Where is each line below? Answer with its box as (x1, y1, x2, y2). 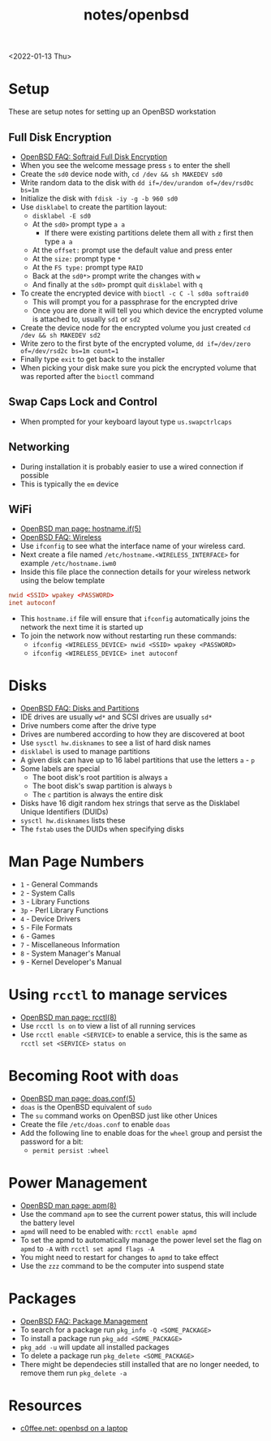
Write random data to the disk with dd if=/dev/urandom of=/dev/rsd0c (19, 177, 254, 188)
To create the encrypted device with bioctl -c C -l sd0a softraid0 (19, 288, 249, 298)
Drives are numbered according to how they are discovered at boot (19, 729, 245, 740)
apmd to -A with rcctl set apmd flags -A (19, 1244, 155, 1253)
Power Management (8, 1174, 148, 1193)
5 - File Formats (19, 923, 73, 932)
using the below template (19, 576, 105, 585)
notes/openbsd (84, 6, 189, 24)
